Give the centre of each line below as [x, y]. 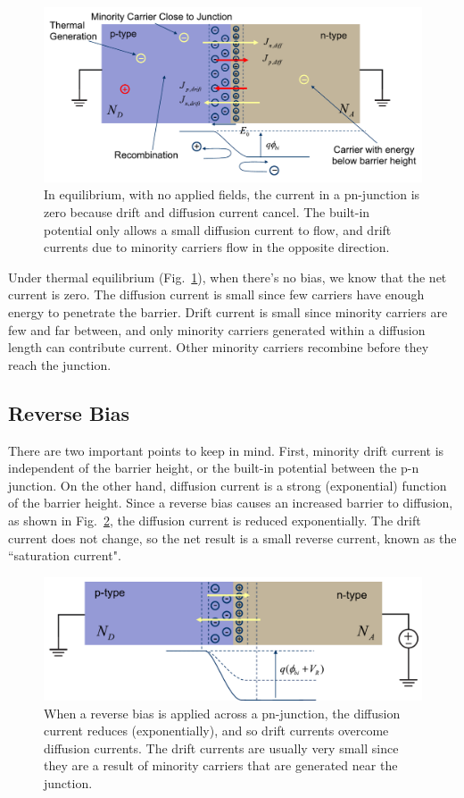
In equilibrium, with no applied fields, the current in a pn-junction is [232, 194]
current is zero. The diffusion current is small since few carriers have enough [216, 294]
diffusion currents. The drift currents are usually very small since [221, 748]
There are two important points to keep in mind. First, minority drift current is [226, 450]
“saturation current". [65, 555]
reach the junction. [60, 364]
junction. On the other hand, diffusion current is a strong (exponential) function [228, 485]
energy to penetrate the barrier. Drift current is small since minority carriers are [228, 312]
